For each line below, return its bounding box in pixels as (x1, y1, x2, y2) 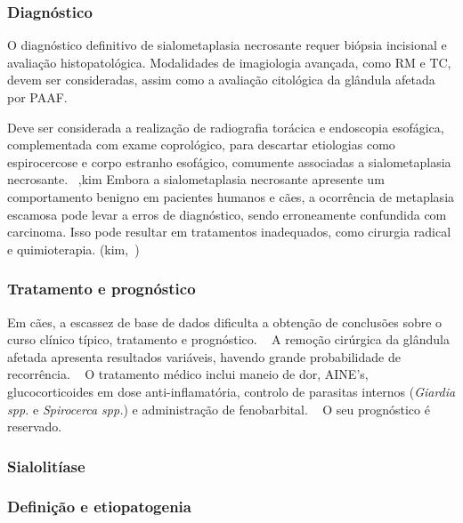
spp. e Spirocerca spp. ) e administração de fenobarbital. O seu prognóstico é (7, 399, 430, 418)
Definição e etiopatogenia (7, 495, 191, 518)
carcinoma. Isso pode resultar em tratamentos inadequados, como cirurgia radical (7, 222, 451, 241)
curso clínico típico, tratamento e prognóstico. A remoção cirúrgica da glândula (7, 330, 451, 349)
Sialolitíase (7, 455, 85, 477)
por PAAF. (7, 88, 68, 106)
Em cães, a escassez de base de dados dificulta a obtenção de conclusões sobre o (7, 312, 443, 331)
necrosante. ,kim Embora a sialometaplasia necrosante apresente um (7, 170, 385, 189)
